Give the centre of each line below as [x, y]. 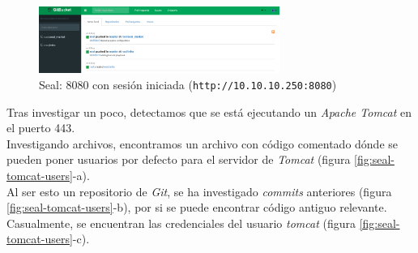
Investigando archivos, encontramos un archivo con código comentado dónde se [203, 143]
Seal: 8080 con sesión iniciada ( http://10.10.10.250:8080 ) [188, 84]
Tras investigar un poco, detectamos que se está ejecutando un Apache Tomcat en [209, 111]
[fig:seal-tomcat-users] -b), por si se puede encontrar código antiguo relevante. [197, 207]
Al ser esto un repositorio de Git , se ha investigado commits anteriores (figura [199, 191]
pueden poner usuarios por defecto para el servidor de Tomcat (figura [179, 159]
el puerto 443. [41, 128]
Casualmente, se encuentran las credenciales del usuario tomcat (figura [181, 223]
